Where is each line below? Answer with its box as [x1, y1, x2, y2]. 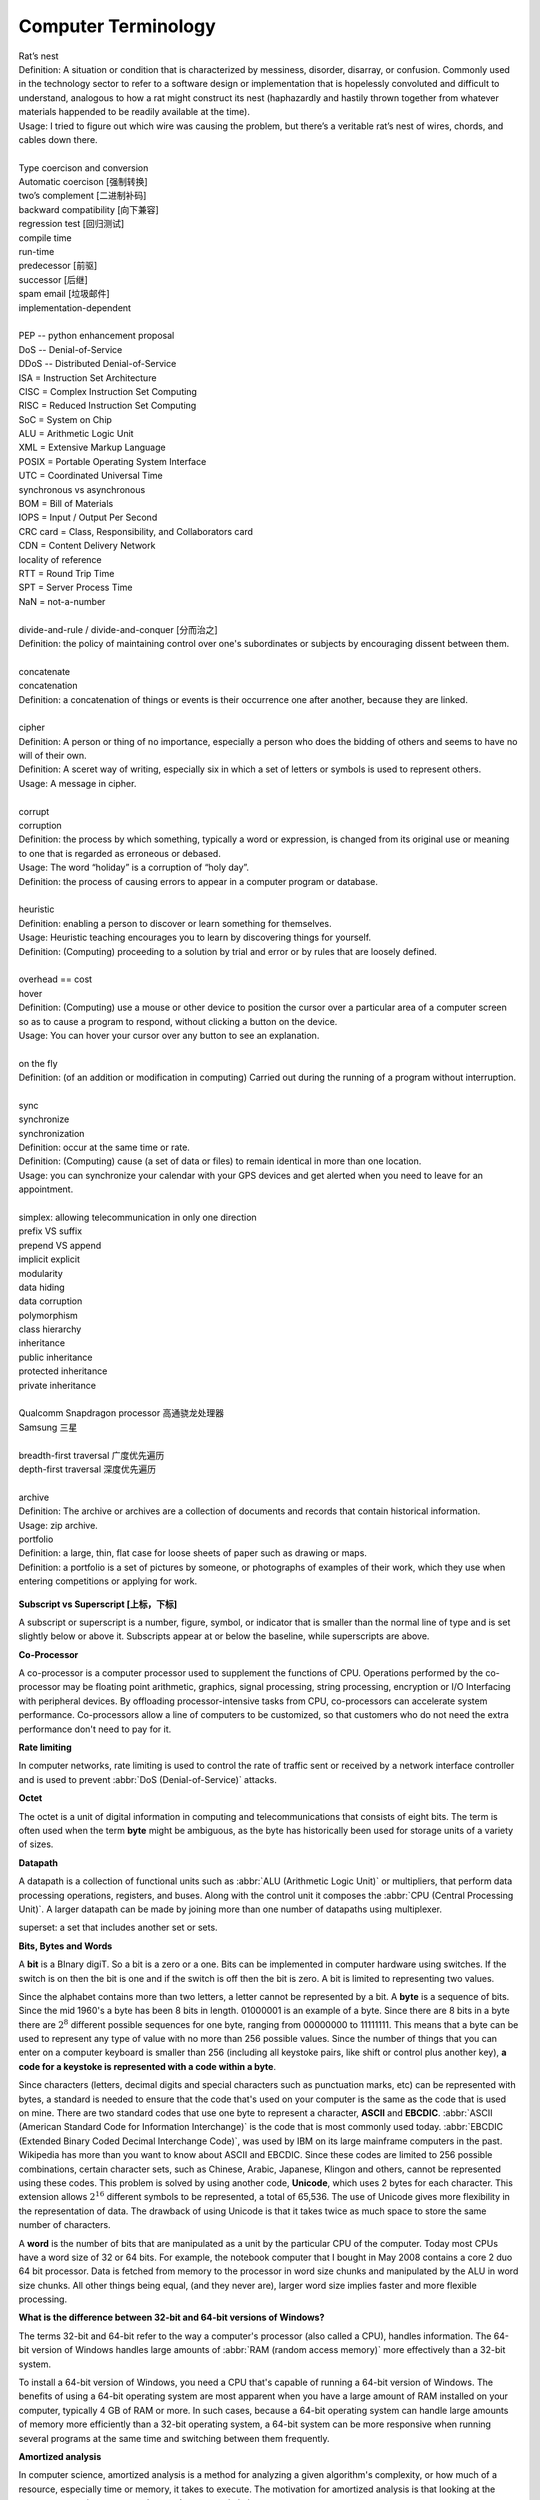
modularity [18, 1267, 64, 1279]
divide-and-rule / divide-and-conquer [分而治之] [18, 623, 219, 635]
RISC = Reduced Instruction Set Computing [18, 400, 197, 412]
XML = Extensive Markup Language [18, 441, 166, 454]
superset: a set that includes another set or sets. [18, 1921, 219, 1934]
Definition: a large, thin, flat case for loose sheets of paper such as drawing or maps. [18, 1547, 367, 1559]
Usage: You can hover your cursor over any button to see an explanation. [18, 1029, 320, 1041]
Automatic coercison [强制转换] [18, 176, 148, 188]
